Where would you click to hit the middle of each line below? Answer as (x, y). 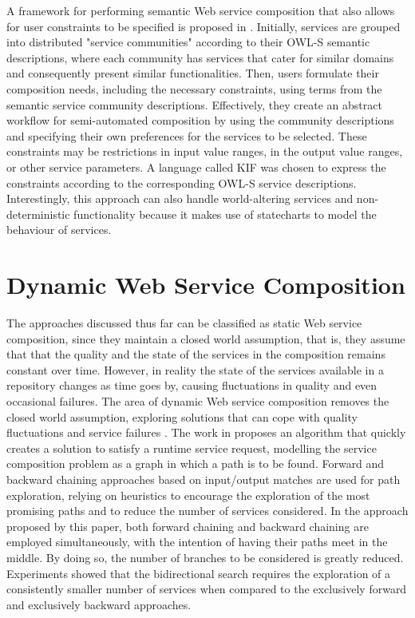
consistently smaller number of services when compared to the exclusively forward (207, 589)
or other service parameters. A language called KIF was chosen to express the (196, 166)
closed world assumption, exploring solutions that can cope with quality (182, 416)
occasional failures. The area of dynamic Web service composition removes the (198, 401)
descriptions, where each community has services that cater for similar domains (200, 57)
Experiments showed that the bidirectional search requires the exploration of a (199, 573)
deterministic (38, 214)
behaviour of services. (59, 230)
